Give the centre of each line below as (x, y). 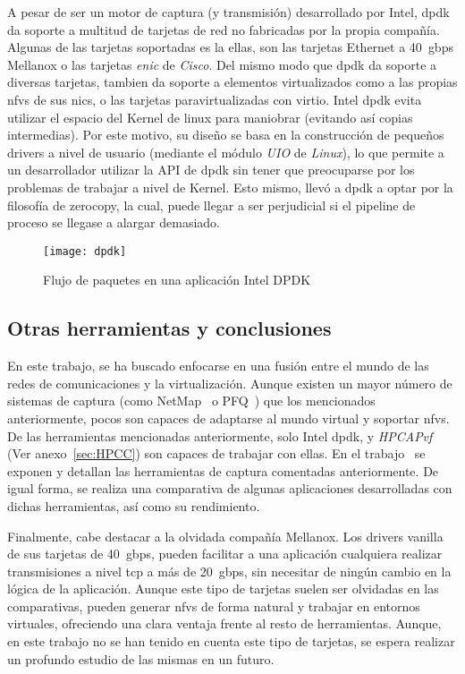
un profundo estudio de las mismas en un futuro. (141, 658)
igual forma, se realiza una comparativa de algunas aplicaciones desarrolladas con (230, 488)
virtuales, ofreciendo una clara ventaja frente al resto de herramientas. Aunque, (224, 623)
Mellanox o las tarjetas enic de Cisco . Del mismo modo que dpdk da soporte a (222, 64)
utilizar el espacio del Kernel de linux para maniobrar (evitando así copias (210, 117)
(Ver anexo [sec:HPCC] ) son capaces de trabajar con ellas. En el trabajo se (216, 453)
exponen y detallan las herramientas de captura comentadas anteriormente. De (223, 470)
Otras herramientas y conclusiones (169, 328)
